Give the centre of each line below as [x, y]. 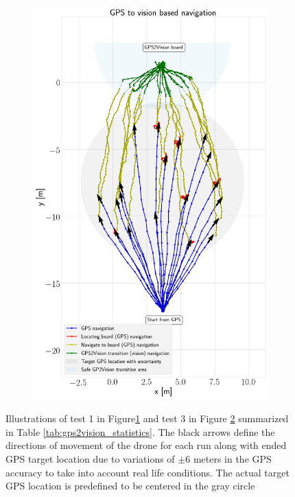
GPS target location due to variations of [90, 459]
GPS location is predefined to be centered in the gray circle [130, 486]
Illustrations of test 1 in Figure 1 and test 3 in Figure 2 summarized [147, 418]
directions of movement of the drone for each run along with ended [146, 445]
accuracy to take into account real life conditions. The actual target [147, 472]
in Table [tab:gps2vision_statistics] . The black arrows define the [140, 431]
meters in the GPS [232, 459]
